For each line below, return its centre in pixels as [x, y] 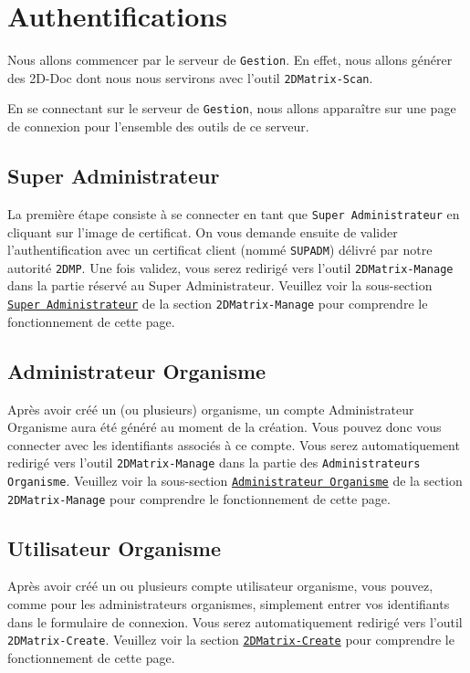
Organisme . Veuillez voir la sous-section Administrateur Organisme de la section [235, 480]
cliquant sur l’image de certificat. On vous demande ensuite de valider [203, 231]
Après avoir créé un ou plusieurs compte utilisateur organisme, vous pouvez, [220, 586]
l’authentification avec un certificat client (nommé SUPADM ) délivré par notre [220, 250]
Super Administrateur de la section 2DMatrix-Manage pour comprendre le [218, 304]
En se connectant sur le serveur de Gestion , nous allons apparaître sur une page [232, 108]
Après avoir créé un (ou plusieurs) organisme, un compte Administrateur [211, 409]
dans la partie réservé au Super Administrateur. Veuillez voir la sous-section [220, 285]
